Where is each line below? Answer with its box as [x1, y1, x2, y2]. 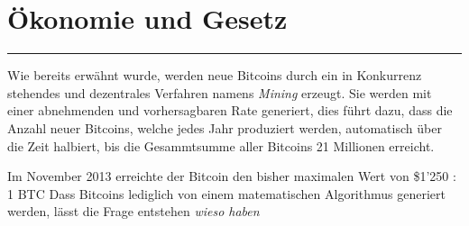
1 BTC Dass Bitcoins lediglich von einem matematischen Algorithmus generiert [7, 184, 446, 203]
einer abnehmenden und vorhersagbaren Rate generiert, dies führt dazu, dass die [7, 101, 453, 120]
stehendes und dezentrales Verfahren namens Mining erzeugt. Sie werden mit [7, 83, 432, 102]
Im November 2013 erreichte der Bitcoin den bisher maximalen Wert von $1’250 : [7, 167, 456, 185]
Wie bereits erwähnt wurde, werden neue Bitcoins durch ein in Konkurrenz [7, 66, 422, 85]
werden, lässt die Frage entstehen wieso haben [7, 202, 260, 221]
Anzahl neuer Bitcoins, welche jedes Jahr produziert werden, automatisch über [7, 118, 442, 137]
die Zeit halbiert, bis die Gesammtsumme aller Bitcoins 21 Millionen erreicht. [7, 136, 435, 155]
